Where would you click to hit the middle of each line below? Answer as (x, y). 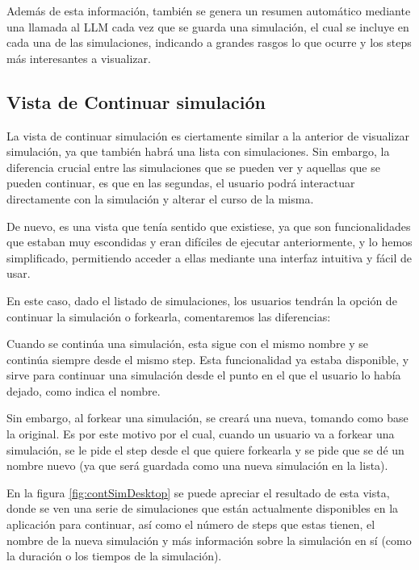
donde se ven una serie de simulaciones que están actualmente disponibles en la (203, 508)
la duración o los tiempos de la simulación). (114, 556)
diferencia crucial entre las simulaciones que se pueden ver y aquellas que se (193, 167)
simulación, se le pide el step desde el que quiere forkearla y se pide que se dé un (205, 449)
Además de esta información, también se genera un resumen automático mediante (209, 10)
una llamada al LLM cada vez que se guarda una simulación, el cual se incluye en (208, 26)
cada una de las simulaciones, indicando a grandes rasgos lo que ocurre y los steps (209, 42)
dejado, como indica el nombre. (84, 390)
